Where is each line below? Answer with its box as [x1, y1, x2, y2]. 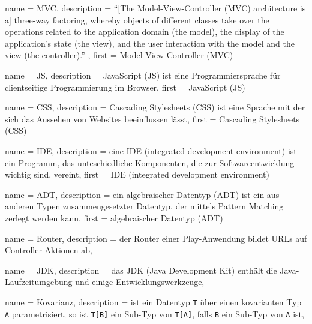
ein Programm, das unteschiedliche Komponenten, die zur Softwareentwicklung [5, 156, 295, 169]
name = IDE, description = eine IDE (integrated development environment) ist [5, 144, 297, 157]
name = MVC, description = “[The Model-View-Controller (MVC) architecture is [5, 2, 306, 14]
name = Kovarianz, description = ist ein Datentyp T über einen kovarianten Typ [5, 295, 302, 308]
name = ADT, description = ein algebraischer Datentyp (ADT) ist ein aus [5, 188, 280, 200]
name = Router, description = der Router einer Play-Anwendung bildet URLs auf [5, 232, 307, 244]
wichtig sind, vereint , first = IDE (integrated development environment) [5, 168, 269, 181]
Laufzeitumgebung [5, 275, 73, 288]
